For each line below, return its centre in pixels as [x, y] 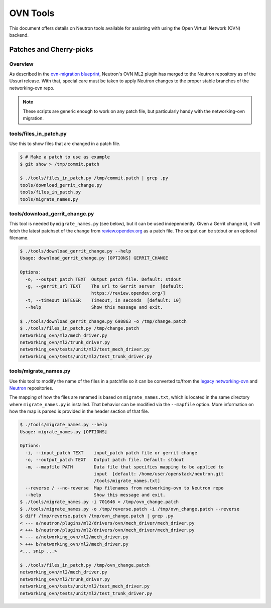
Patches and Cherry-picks [51, 49]
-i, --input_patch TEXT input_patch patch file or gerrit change [111, 453]
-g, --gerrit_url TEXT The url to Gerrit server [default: [105, 286]
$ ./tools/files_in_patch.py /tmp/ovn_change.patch [85, 565]
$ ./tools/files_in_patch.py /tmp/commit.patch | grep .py [94, 178]
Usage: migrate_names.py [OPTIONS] [63, 432]
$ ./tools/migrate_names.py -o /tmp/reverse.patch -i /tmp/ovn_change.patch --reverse [130, 509]
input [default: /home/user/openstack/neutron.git [159, 474]
